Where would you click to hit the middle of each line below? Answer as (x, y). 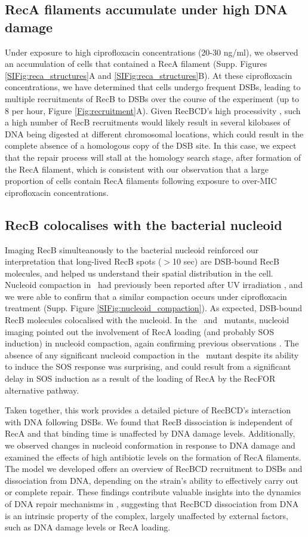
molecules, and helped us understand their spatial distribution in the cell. (139, 273)
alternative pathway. (42, 390)
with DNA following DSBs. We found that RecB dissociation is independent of (149, 421)
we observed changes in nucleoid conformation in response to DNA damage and (150, 445)
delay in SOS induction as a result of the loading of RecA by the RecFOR (140, 378)
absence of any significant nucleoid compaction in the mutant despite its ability (152, 355)
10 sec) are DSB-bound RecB (226, 261)
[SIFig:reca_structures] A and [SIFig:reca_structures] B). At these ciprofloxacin (149, 75)
